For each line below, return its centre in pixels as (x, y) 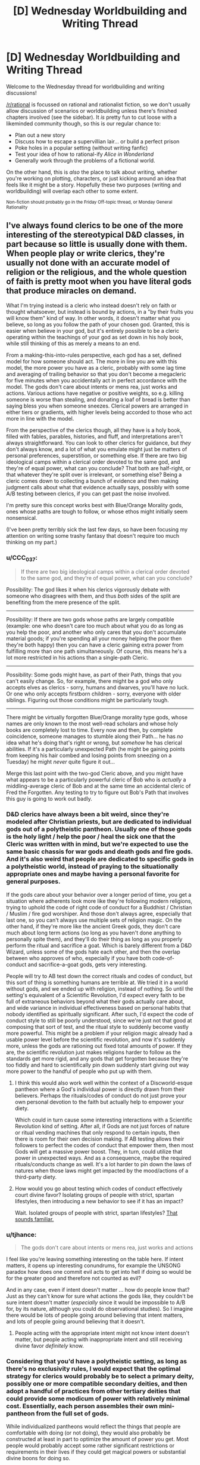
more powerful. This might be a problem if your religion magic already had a (99, 1033)
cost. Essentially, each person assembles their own (82, 1406)
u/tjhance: (21, 1234)
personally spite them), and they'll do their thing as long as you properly (94, 939)
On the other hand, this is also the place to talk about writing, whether (92, 172)
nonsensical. (22, 517)
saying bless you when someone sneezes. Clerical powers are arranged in (97, 406)
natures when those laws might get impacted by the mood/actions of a (101, 1170)
